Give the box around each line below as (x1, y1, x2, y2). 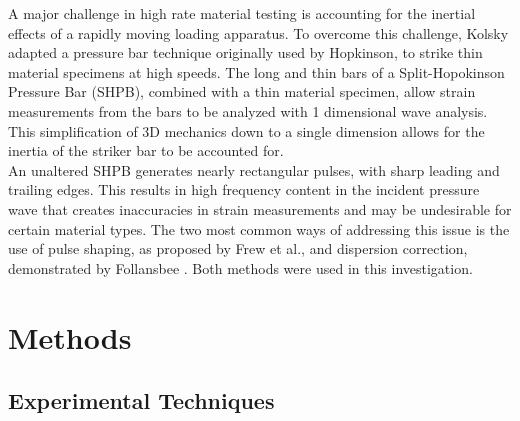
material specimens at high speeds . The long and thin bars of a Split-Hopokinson (8, 61, 505, 82)
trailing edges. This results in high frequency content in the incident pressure (8, 179, 480, 200)
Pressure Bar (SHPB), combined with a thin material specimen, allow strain (8, 81, 476, 102)
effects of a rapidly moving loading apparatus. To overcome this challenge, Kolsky (8, 22, 509, 43)
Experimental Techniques (8, 385, 275, 416)
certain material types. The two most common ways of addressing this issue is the (8, 218, 510, 239)
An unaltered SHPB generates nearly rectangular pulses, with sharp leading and (8, 159, 500, 180)
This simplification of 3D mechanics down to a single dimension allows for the (8, 120, 485, 141)
